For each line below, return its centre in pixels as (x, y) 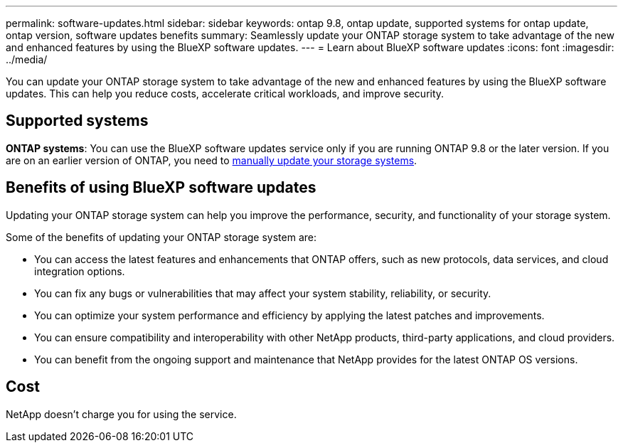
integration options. (80, 271)
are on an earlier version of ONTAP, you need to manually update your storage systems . (212, 160)
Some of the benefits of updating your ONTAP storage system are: (161, 237)
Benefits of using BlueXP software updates (161, 188)
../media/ (27, 59)
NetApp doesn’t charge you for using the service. (121, 414)
